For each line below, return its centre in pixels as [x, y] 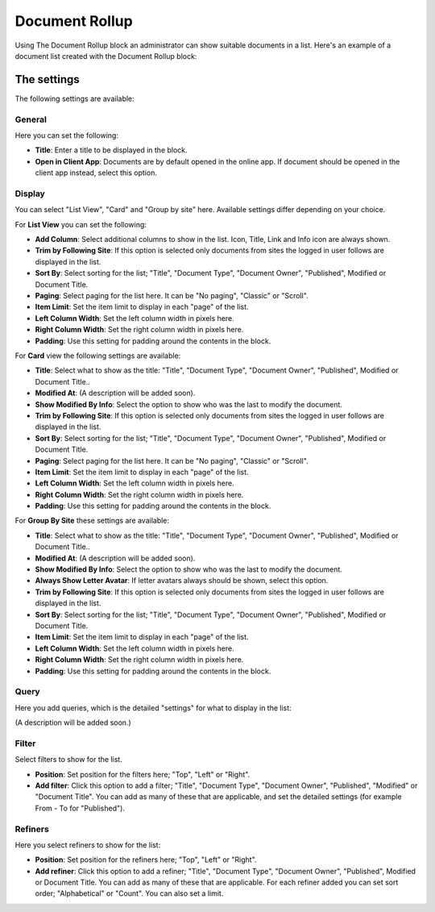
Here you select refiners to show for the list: [88, 845]
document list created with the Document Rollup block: [106, 56]
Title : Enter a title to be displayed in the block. [112, 150]
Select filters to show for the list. [68, 760]
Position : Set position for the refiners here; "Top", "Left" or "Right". [146, 860]
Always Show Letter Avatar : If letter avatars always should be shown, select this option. [182, 581]
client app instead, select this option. [96, 173]
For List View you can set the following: [81, 224]
